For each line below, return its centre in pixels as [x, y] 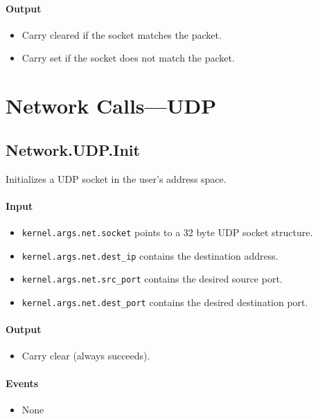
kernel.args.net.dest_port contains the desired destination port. [165, 302]
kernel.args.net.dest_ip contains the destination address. [150, 255]
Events [22, 383]
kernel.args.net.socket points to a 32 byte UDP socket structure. [167, 232]
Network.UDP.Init [73, 149]
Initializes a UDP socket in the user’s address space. [116, 178]
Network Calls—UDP [111, 106]
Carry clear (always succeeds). [86, 356]
